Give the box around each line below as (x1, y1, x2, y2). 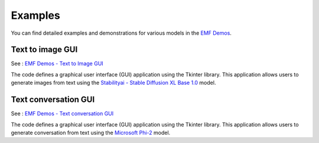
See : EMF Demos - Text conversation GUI (11, 110, 114, 117)
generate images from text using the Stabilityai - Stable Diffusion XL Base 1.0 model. (11, 79, 216, 87)
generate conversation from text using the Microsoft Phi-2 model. (11, 129, 171, 136)
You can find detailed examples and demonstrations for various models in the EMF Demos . (11, 29, 232, 36)
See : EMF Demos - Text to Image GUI (11, 60, 103, 67)
